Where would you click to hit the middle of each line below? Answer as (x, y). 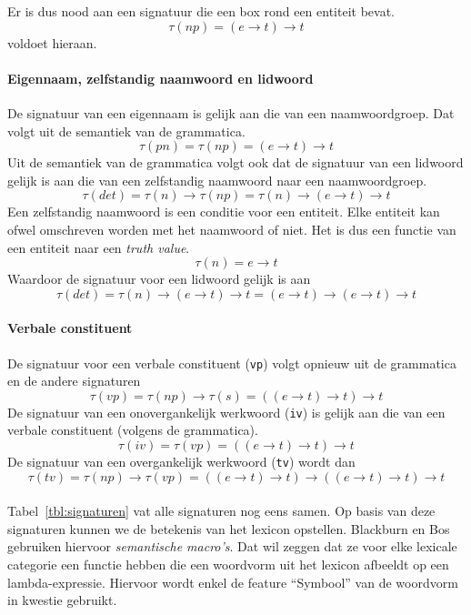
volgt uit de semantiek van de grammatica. (126, 131)
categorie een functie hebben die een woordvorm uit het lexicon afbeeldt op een (228, 565)
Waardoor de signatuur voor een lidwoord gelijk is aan (159, 279)
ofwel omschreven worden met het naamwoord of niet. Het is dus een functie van (232, 229)
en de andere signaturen (74, 381)
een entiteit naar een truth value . (99, 247)
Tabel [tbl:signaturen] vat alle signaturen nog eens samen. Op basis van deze (221, 511)
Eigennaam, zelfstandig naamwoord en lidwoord (160, 78)
